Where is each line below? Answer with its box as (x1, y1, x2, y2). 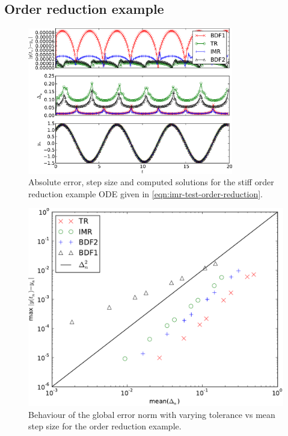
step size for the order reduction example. (28, 420, 182, 432)
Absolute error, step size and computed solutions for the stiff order (28, 176, 274, 188)
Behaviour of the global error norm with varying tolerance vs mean (28, 408, 275, 420)
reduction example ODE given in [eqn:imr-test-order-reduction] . (28, 187, 263, 200)
